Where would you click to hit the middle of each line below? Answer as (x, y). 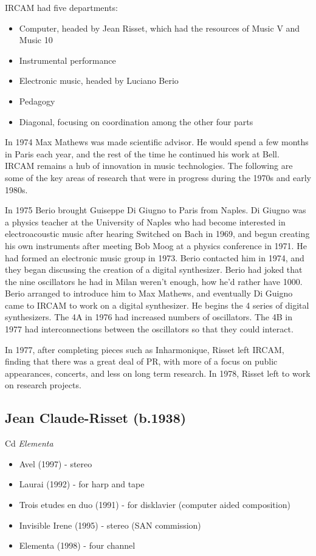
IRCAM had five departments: (61, 7)
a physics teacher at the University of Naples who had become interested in (145, 221)
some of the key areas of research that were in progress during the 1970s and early (158, 177)
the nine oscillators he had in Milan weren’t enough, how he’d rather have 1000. (154, 281)
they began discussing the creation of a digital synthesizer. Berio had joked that (154, 269)
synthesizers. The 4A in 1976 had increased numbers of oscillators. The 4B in (149, 317)
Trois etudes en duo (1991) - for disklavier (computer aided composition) (155, 505)
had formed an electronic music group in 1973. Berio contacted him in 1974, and (155, 257)
